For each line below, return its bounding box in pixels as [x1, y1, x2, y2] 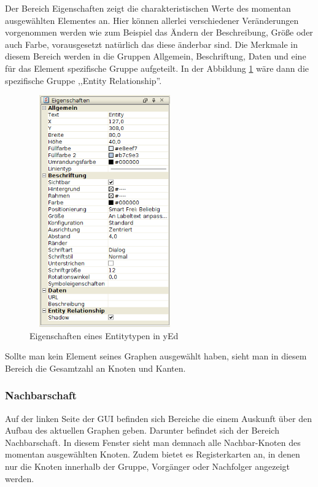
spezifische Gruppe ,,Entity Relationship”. [5, 74, 162, 86]
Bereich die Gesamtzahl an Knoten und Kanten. [5, 361, 186, 374]
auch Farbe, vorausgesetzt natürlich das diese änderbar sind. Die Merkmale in [5, 37, 298, 50]
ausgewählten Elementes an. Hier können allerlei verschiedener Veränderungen [5, 13, 299, 26]
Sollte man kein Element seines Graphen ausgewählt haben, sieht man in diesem [5, 350, 307, 362]
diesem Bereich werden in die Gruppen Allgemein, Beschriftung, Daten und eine [5, 50, 306, 63]
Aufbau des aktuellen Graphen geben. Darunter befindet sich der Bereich [5, 424, 279, 437]
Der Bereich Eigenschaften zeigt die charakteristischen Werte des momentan [5, 2, 291, 14]
